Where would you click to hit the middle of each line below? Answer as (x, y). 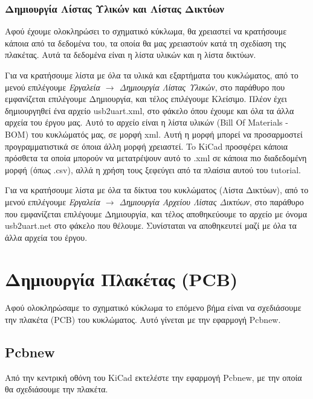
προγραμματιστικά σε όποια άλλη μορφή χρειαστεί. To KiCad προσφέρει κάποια (147, 146)
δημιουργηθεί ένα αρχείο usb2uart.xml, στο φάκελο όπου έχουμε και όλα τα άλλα (150, 110)
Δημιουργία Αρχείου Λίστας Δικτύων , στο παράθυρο (211, 201)
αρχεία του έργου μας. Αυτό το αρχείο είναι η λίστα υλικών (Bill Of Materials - (147, 122)
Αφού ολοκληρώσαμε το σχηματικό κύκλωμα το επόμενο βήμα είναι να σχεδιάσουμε (153, 308)
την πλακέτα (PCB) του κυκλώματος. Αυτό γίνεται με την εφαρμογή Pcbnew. (143, 320)
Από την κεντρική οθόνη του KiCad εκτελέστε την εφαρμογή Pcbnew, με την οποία (153, 377)
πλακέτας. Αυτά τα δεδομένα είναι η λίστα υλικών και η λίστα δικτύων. (131, 55)
